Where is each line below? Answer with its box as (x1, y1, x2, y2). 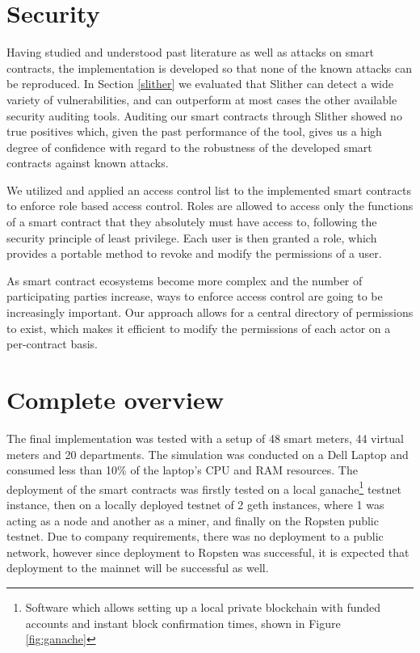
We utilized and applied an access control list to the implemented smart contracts (6, 181, 411, 198)
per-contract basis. (6, 335, 99, 352)
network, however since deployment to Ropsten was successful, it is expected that (6, 543, 409, 560)
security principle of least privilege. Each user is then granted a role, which (6, 229, 377, 246)
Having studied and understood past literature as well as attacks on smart (6, 44, 374, 61)
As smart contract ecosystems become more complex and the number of (6, 272, 363, 289)
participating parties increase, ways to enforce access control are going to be (6, 288, 383, 305)
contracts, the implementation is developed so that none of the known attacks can (6, 59, 412, 76)
